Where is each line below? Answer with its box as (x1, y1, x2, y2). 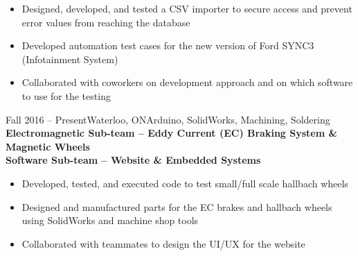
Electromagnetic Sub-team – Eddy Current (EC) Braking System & (6, 126, 337, 140)
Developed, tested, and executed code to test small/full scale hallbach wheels (21, 176, 348, 190)
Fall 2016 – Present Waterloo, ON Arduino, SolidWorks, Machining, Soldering (6, 112, 330, 126)
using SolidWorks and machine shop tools (21, 213, 199, 228)
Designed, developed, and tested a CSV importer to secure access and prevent (21, 1, 352, 15)
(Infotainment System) (21, 51, 118, 66)
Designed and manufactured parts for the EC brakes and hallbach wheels (21, 199, 332, 214)
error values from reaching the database (21, 15, 190, 29)
